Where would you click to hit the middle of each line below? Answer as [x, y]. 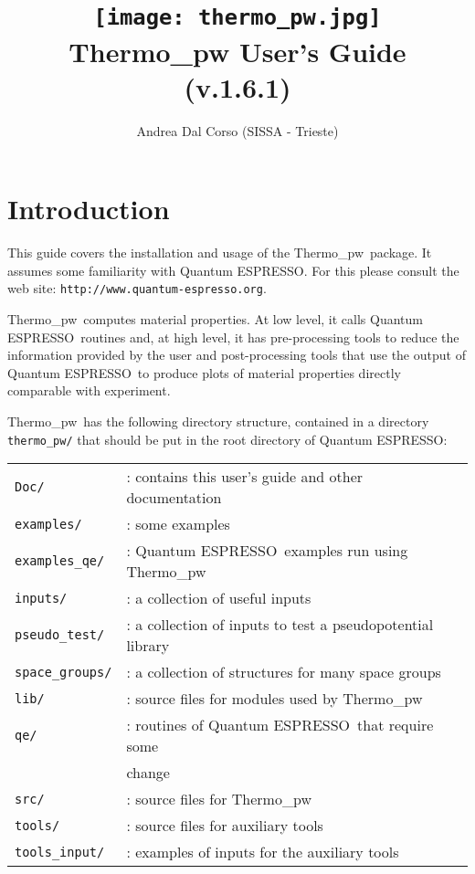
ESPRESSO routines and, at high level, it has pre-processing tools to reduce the [233, 337]
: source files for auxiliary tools [225, 826]
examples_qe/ [60, 561]
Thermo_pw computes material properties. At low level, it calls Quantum [215, 319]
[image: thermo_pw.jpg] [237, 18]
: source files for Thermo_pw [219, 799]
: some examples [178, 524]
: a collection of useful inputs [219, 598]
